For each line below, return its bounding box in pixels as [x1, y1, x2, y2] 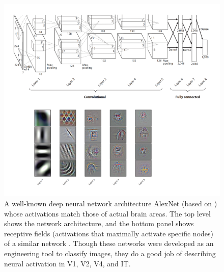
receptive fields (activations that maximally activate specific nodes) [4, 228, 213, 238]
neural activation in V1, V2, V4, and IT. [4, 258, 131, 268]
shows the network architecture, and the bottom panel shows [4, 218, 194, 229]
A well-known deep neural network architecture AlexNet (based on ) [4, 198, 217, 208]
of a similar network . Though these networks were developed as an [4, 238, 214, 249]
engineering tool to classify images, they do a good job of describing [4, 248, 216, 258]
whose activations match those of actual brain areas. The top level [4, 208, 211, 219]
